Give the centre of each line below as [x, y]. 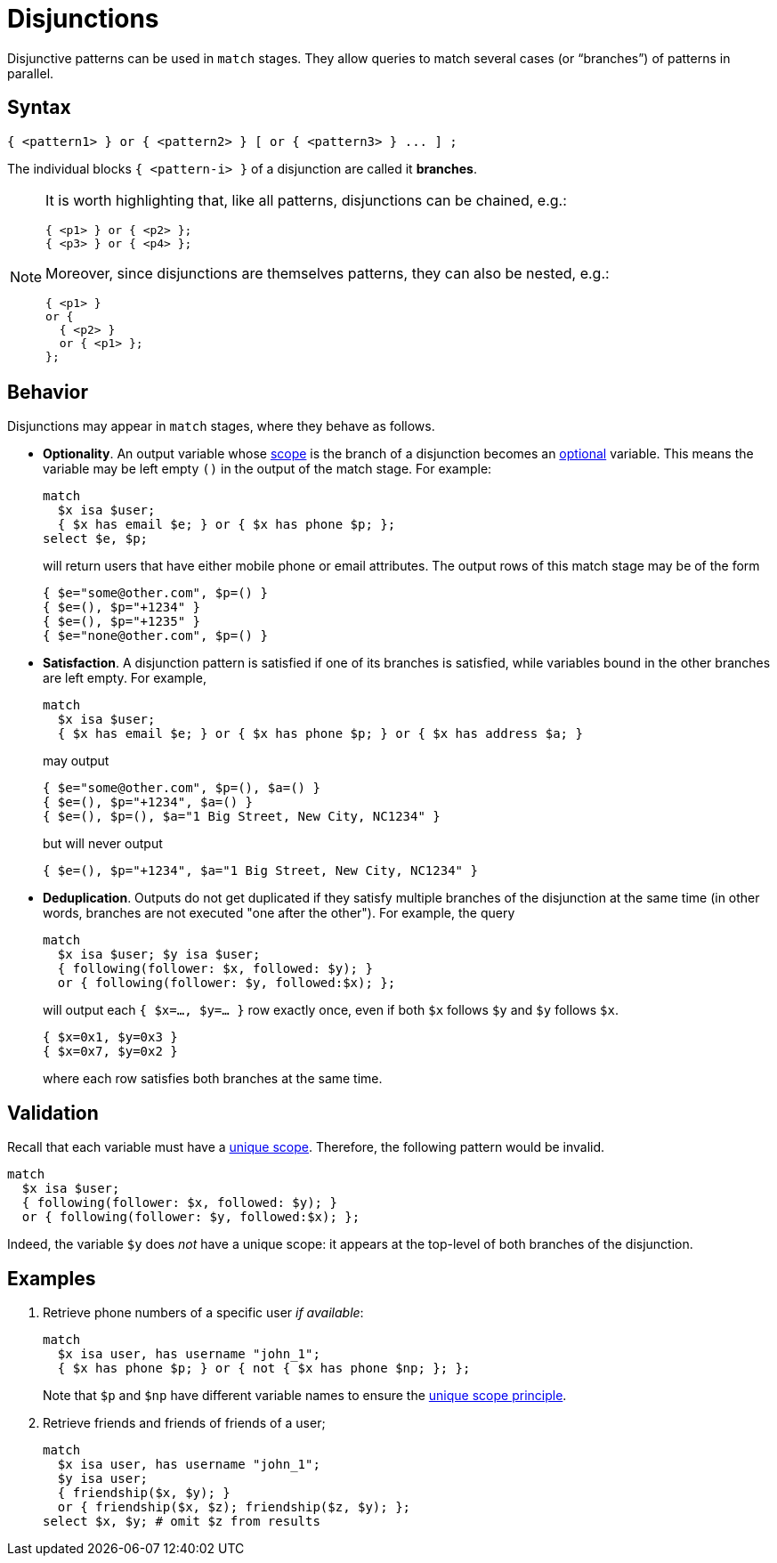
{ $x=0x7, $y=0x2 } [110, 1052]
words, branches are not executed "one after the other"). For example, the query [279, 913]
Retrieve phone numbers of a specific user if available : [203, 1313]
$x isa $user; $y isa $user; [159, 955]
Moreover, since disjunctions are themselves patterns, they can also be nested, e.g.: [328, 273]
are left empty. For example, [125, 678]
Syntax [39, 108]
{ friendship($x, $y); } [144, 1493]
